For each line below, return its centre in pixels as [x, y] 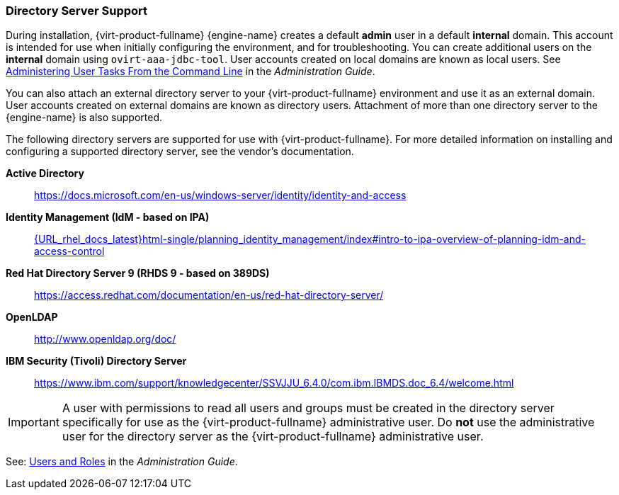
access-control [69, 251]
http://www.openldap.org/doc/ [105, 339]
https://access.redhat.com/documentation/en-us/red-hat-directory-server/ [209, 295]
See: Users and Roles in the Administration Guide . [122, 462]
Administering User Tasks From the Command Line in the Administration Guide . [191, 72]
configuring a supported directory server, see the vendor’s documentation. [180, 152]
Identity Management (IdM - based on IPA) [108, 217]
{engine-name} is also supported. [84, 118]
